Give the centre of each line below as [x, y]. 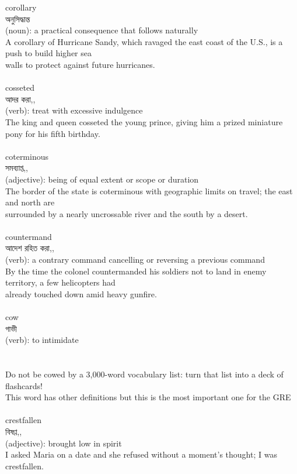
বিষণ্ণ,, [14, 431]
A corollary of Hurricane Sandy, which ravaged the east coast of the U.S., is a [144, 41]
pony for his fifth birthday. [53, 133]
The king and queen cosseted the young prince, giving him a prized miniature [144, 121]
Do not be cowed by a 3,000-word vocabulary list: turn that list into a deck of [144, 374]
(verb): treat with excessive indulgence [74, 110]
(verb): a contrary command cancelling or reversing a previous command [135, 260]
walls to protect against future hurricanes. [80, 64]
